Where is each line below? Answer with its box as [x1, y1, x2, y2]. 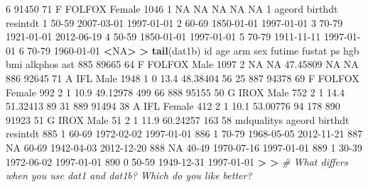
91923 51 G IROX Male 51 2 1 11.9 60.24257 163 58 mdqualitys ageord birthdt [6, 112, 350, 127]
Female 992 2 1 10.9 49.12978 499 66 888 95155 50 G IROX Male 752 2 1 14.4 [6, 84, 345, 99]
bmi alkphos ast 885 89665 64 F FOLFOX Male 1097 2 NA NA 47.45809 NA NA [6, 57, 359, 72]
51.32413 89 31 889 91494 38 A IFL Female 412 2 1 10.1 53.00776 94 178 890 [6, 98, 340, 113]
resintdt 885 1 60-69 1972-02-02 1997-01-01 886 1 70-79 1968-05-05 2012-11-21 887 [6, 126, 363, 141]
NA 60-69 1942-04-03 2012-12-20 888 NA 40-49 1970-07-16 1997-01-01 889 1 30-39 [6, 140, 362, 154]
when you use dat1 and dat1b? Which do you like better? [6, 168, 252, 183]
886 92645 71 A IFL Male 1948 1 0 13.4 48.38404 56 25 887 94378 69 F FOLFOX [6, 70, 359, 85]
